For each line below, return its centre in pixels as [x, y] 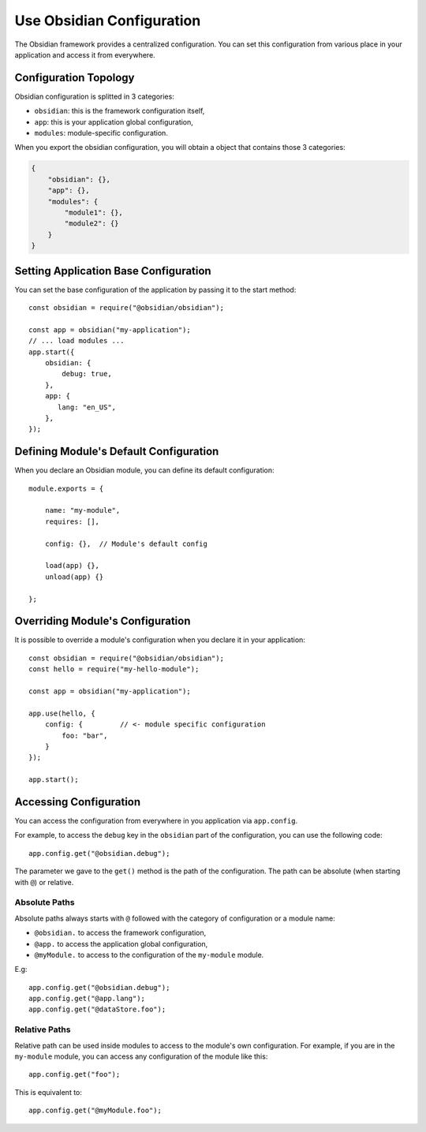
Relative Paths [43, 1029]
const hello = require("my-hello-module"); [114, 669]
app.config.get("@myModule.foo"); [95, 1111]
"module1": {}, [94, 212]
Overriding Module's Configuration [103, 621]
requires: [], [72, 521]
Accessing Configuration [78, 802]
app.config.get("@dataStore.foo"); [97, 1009]
